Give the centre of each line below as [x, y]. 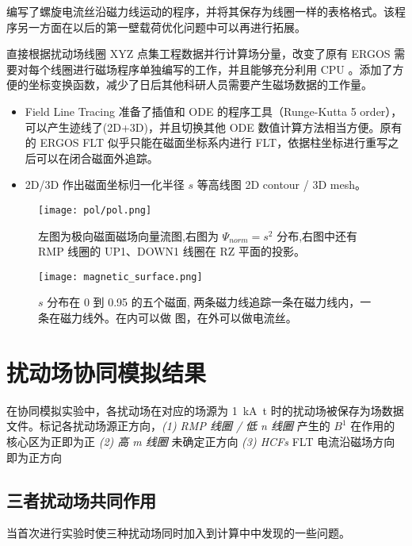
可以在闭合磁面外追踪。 [97, 158]
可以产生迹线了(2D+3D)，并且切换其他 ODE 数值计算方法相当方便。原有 [214, 127]
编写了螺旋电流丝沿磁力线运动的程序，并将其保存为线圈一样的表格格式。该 [200, 11]
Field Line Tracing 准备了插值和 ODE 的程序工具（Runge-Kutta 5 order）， [214, 111]
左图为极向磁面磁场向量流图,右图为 [128, 235]
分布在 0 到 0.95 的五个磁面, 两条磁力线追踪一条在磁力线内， [204, 302]
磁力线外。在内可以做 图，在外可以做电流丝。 [178, 318]
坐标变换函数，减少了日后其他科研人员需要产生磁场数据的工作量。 [200, 85]
